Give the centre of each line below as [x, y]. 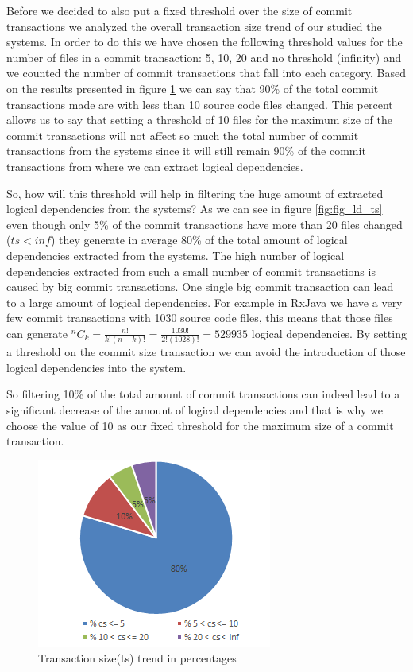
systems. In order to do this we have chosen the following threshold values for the [205, 42]
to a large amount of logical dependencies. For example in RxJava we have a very [205, 302]
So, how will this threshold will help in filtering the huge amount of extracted [195, 193]
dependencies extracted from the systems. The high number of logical [176, 255]
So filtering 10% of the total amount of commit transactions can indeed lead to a [203, 394]
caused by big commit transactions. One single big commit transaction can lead [200, 287]
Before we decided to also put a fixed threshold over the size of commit [179, 10]
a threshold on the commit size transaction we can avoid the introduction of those [206, 352]
